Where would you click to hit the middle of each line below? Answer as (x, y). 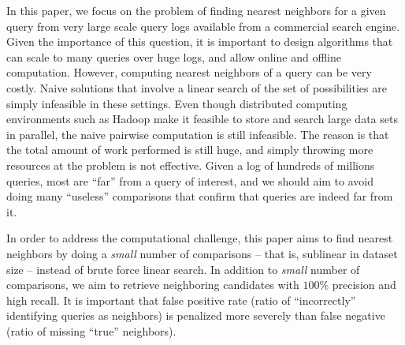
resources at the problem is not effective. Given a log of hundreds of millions (191, 165)
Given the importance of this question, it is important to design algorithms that (200, 41)
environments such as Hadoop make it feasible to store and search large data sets (202, 119)
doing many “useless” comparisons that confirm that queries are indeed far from (200, 196)
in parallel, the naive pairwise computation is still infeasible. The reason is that (198, 134)
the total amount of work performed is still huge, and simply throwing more (190, 150)
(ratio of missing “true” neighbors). (91, 330)
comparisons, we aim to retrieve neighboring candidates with (153, 285)
